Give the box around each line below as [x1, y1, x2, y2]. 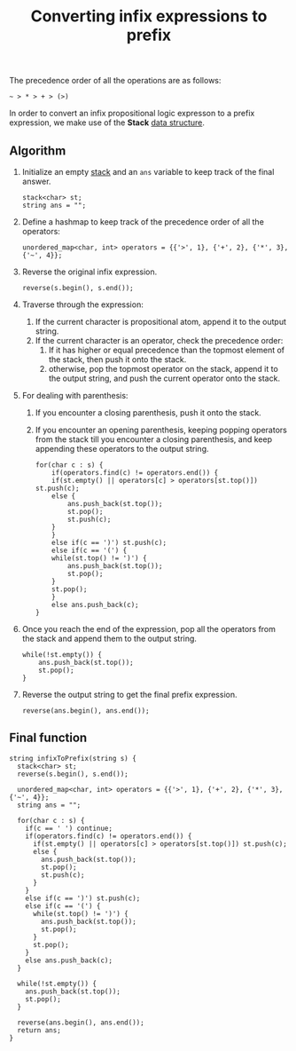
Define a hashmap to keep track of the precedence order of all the [21, 217, 264, 227]
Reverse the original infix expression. [21, 266, 158, 277]
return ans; [17, 1025, 62, 1035]
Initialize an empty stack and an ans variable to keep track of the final [21, 167, 275, 177]
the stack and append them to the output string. [21, 633, 198, 644]
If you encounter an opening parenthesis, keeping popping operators [35, 424, 288, 435]
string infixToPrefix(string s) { [9, 754, 137, 763]
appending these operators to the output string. [35, 444, 210, 454]
